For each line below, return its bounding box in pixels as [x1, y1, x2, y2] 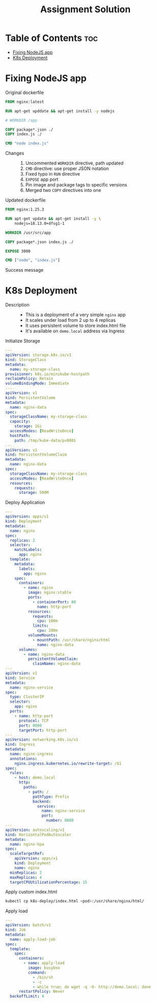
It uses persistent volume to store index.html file [25, 323, 126, 329]
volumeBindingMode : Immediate [5, 381, 70, 386]
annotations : [10, 756, 38, 761]
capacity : [10, 419, 30, 424]
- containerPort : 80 [32, 599, 76, 605]
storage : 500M [18, 490, 49, 495]
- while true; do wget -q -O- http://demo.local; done [32, 984, 151, 989]
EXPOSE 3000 [5, 249, 30, 254]
